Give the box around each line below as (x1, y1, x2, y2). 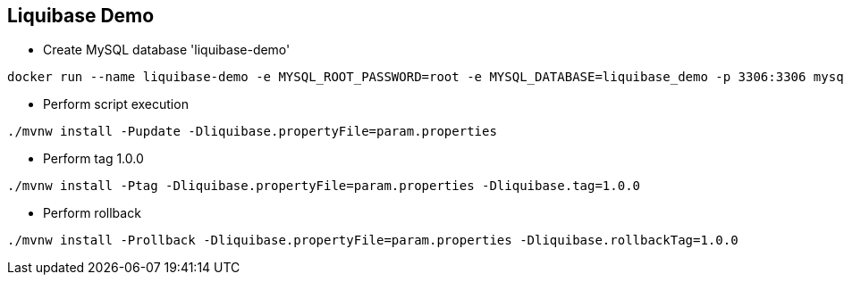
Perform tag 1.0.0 (43, 151, 144, 167)
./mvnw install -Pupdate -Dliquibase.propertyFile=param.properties (7, 124, 497, 139)
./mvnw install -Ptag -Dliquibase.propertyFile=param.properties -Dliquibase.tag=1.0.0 (7, 178, 641, 194)
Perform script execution (43, 96, 189, 112)
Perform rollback (43, 205, 141, 221)
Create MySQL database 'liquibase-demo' (43, 42, 291, 58)
